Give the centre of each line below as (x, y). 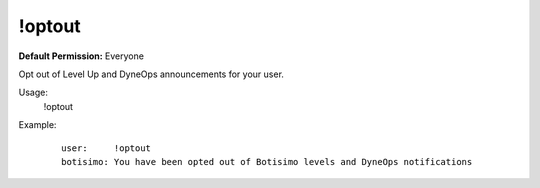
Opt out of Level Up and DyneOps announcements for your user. (151, 74)
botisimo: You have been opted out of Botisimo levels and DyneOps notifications (267, 161)
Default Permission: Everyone (81, 56)
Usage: (33, 92)
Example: (37, 125)
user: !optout (106, 148)
